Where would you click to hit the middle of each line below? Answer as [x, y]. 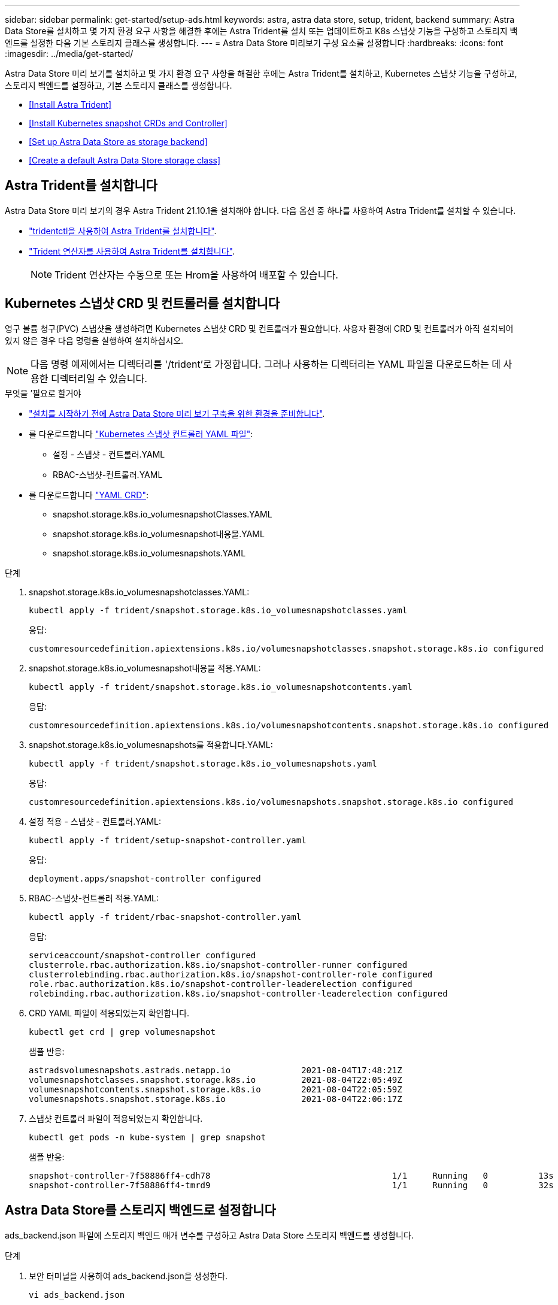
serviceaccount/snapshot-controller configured [142, 955]
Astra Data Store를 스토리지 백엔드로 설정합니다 [140, 1210]
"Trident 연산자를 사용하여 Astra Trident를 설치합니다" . [132, 251]
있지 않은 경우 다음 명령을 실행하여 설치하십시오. [94, 340]
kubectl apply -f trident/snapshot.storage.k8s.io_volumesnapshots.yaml [203, 763]
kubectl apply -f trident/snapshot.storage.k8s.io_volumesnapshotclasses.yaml [218, 610]
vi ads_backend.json [77, 1295]
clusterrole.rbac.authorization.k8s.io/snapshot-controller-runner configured [218, 965]
